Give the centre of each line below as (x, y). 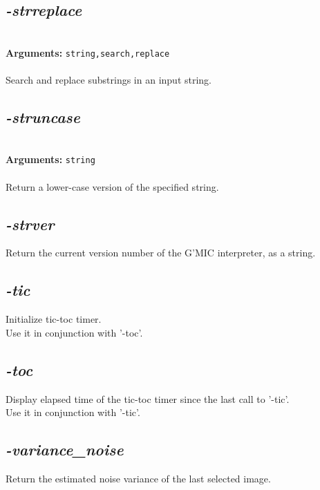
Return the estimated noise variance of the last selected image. (138, 479)
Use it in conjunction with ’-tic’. (73, 412)
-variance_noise (65, 450)
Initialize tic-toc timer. (54, 319)
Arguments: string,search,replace (88, 52)
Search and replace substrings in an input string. (109, 80)
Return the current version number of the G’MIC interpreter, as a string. (161, 253)
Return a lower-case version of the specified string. (112, 186)
